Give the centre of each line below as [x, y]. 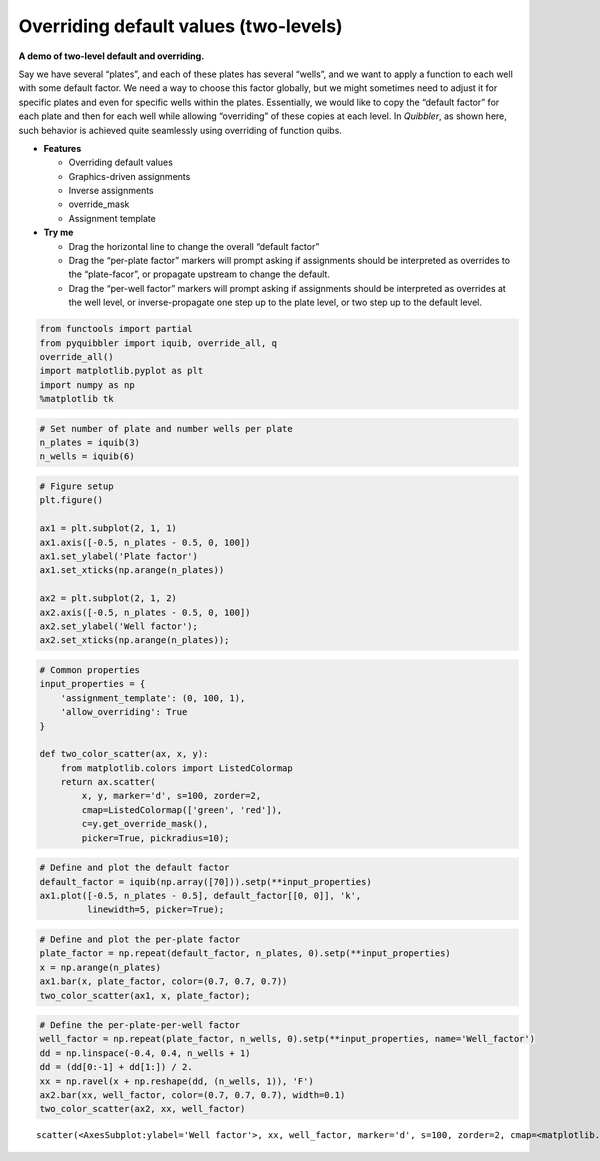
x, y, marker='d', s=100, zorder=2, [171, 796]
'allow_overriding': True [124, 712]
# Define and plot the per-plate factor [139, 939]
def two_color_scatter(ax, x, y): [124, 754]
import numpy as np [87, 384]
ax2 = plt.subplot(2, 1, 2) [108, 598]
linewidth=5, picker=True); [155, 909]
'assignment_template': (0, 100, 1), [153, 698]
